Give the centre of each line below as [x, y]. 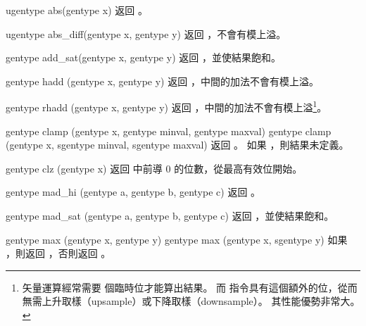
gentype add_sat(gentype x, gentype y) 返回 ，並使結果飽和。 [143, 57]
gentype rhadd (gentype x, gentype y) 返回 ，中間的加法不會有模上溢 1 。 [166, 106]
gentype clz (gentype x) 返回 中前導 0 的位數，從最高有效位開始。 [154, 168]
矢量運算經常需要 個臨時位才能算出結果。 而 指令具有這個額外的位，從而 [190, 287]
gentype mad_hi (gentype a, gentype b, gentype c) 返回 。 [133, 192]
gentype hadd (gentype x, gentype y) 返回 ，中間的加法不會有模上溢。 [162, 81]
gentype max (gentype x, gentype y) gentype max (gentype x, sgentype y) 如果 [177, 239]
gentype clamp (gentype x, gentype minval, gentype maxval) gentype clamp [169, 131]
